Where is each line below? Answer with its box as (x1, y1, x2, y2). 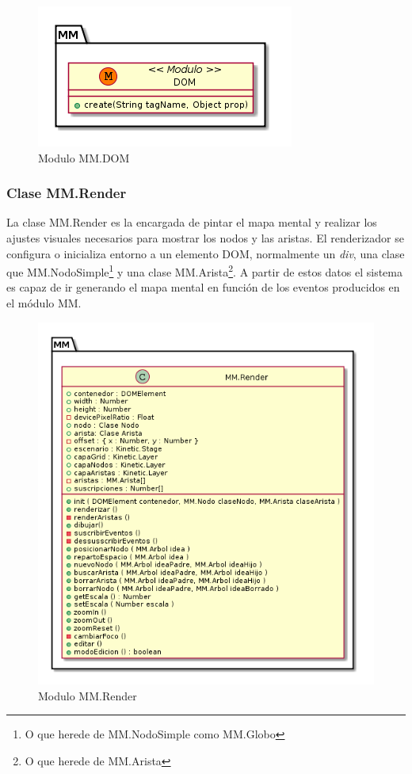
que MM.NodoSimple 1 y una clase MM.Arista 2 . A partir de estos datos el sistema (6, 261, 402, 280)
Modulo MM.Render (38, 687, 137, 703)
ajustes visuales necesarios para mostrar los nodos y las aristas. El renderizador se (6, 230, 404, 246)
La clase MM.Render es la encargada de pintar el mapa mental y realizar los (6, 214, 377, 231)
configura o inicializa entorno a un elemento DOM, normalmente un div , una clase (6, 245, 405, 261)
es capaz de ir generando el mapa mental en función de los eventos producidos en (6, 279, 400, 295)
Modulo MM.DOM (38, 149, 130, 166)
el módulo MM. (6, 295, 82, 311)
